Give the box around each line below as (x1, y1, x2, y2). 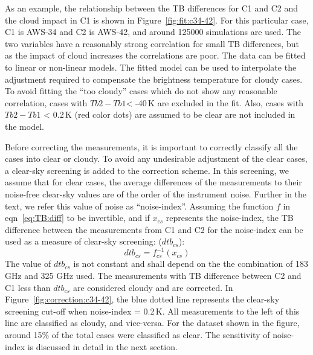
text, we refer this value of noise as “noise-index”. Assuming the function (5, 199, 274, 212)
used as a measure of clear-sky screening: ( (5, 235, 162, 248)
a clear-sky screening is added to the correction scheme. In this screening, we (5, 164, 289, 176)
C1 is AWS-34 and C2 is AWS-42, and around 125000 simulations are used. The (5, 25, 302, 38)
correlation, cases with (5, 96, 88, 109)
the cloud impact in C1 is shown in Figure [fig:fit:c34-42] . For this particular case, (5, 13, 309, 26)
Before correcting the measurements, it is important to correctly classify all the (5, 140, 298, 153)
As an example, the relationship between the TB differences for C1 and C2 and (5, 2, 298, 14)
